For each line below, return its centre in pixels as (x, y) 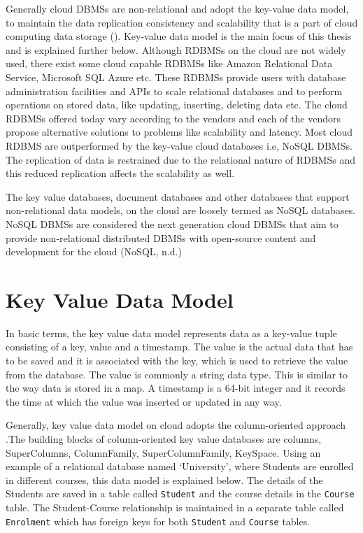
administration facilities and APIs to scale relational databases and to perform (174, 91)
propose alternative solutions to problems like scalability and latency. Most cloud (179, 132)
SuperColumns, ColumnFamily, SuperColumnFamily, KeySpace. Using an (163, 452)
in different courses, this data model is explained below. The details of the (164, 479)
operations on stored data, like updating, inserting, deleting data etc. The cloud (177, 105)
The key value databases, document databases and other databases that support (178, 196)
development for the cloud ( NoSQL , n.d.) (94, 251)
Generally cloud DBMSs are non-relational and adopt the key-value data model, (177, 8)
